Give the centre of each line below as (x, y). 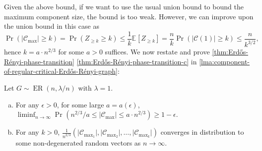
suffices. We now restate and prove (157, 52)
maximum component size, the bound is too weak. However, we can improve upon (129, 16)
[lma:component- (225, 61)
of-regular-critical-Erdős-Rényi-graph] (61, 71)
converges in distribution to (202, 132)
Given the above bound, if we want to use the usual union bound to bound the (124, 6)
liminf (27, 115)
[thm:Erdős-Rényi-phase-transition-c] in (137, 61)
